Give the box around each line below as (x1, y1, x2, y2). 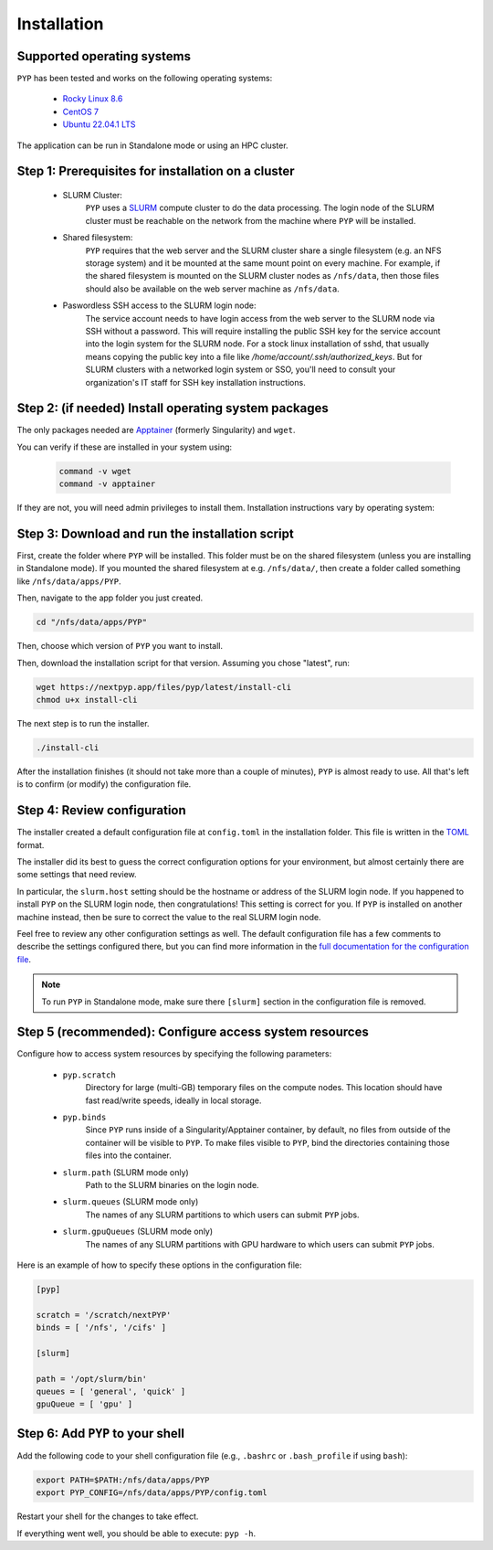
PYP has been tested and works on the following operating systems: (16, 73, 273, 84)
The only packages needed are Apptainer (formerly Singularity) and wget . (16, 425, 296, 436)
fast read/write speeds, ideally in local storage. (85, 1095, 262, 1106)
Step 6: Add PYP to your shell (16, 1426, 184, 1441)
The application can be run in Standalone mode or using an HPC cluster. (16, 140, 288, 151)
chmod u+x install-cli (36, 695, 138, 705)
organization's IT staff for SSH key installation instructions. (85, 377, 306, 387)
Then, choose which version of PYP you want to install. (16, 641, 224, 652)
